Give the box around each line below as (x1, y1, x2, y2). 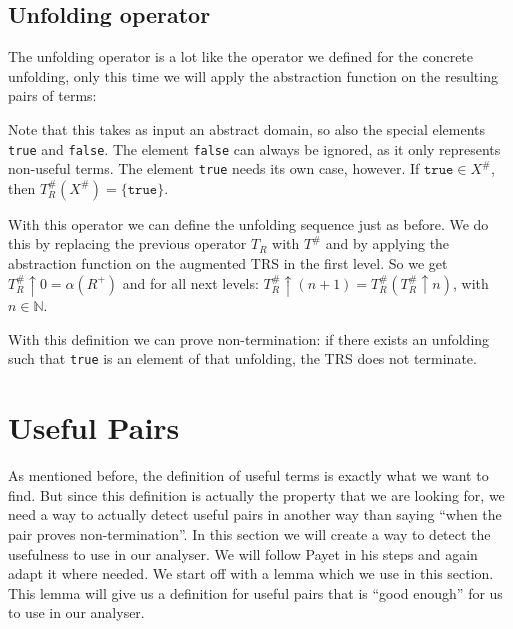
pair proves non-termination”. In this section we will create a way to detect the (8, 524, 491, 545)
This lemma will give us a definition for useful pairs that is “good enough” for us (8, 582, 503, 603)
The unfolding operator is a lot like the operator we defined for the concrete (8, 46, 474, 67)
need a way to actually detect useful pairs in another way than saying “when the (8, 504, 502, 525)
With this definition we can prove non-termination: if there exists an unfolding (8, 328, 490, 349)
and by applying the (325, 233, 450, 254)
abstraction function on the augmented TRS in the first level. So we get (8, 253, 448, 274)
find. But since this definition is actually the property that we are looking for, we (8, 484, 505, 505)
